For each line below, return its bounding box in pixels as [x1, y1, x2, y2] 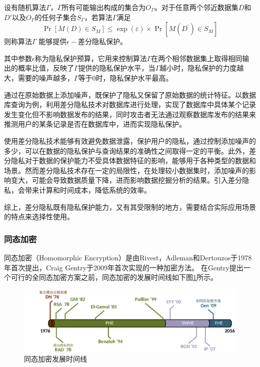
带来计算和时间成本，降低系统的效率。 [24, 184, 151, 195]
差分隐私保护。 [78, 36, 127, 47]
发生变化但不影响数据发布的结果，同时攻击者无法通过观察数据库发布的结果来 [4, 109, 256, 119]
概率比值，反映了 [17, 63, 74, 73]
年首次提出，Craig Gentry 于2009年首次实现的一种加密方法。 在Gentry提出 [4, 262, 243, 272]
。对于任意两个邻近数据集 [154, 2, 238, 12]
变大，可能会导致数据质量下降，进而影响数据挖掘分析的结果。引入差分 [10, 175, 242, 185]
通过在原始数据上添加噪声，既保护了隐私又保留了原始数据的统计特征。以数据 [4, 89, 256, 100]
